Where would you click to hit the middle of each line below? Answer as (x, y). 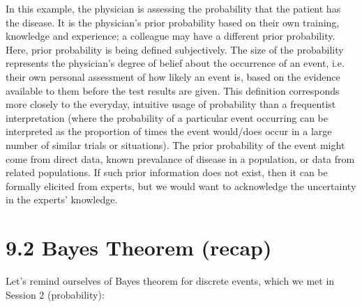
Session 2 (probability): (55, 294)
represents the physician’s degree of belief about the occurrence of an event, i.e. (175, 63)
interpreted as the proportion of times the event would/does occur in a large (169, 131)
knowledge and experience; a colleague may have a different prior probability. (171, 36)
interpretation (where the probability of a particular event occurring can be (167, 117)
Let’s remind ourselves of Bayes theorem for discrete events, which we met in (170, 281)
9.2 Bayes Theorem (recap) (139, 247)
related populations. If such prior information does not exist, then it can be (167, 172)
